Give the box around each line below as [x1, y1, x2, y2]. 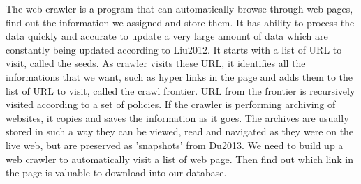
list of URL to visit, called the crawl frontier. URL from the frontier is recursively [6, 83, 355, 98]
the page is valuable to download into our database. [6, 165, 227, 180]
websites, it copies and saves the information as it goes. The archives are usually [6, 110, 349, 125]
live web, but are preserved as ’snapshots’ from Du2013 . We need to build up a [6, 137, 344, 152]
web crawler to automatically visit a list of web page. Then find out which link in [6, 151, 354, 166]
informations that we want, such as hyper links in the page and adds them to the [6, 69, 353, 84]
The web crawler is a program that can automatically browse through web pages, [6, 1, 353, 15]
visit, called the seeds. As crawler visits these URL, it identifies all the [6, 56, 306, 70]
